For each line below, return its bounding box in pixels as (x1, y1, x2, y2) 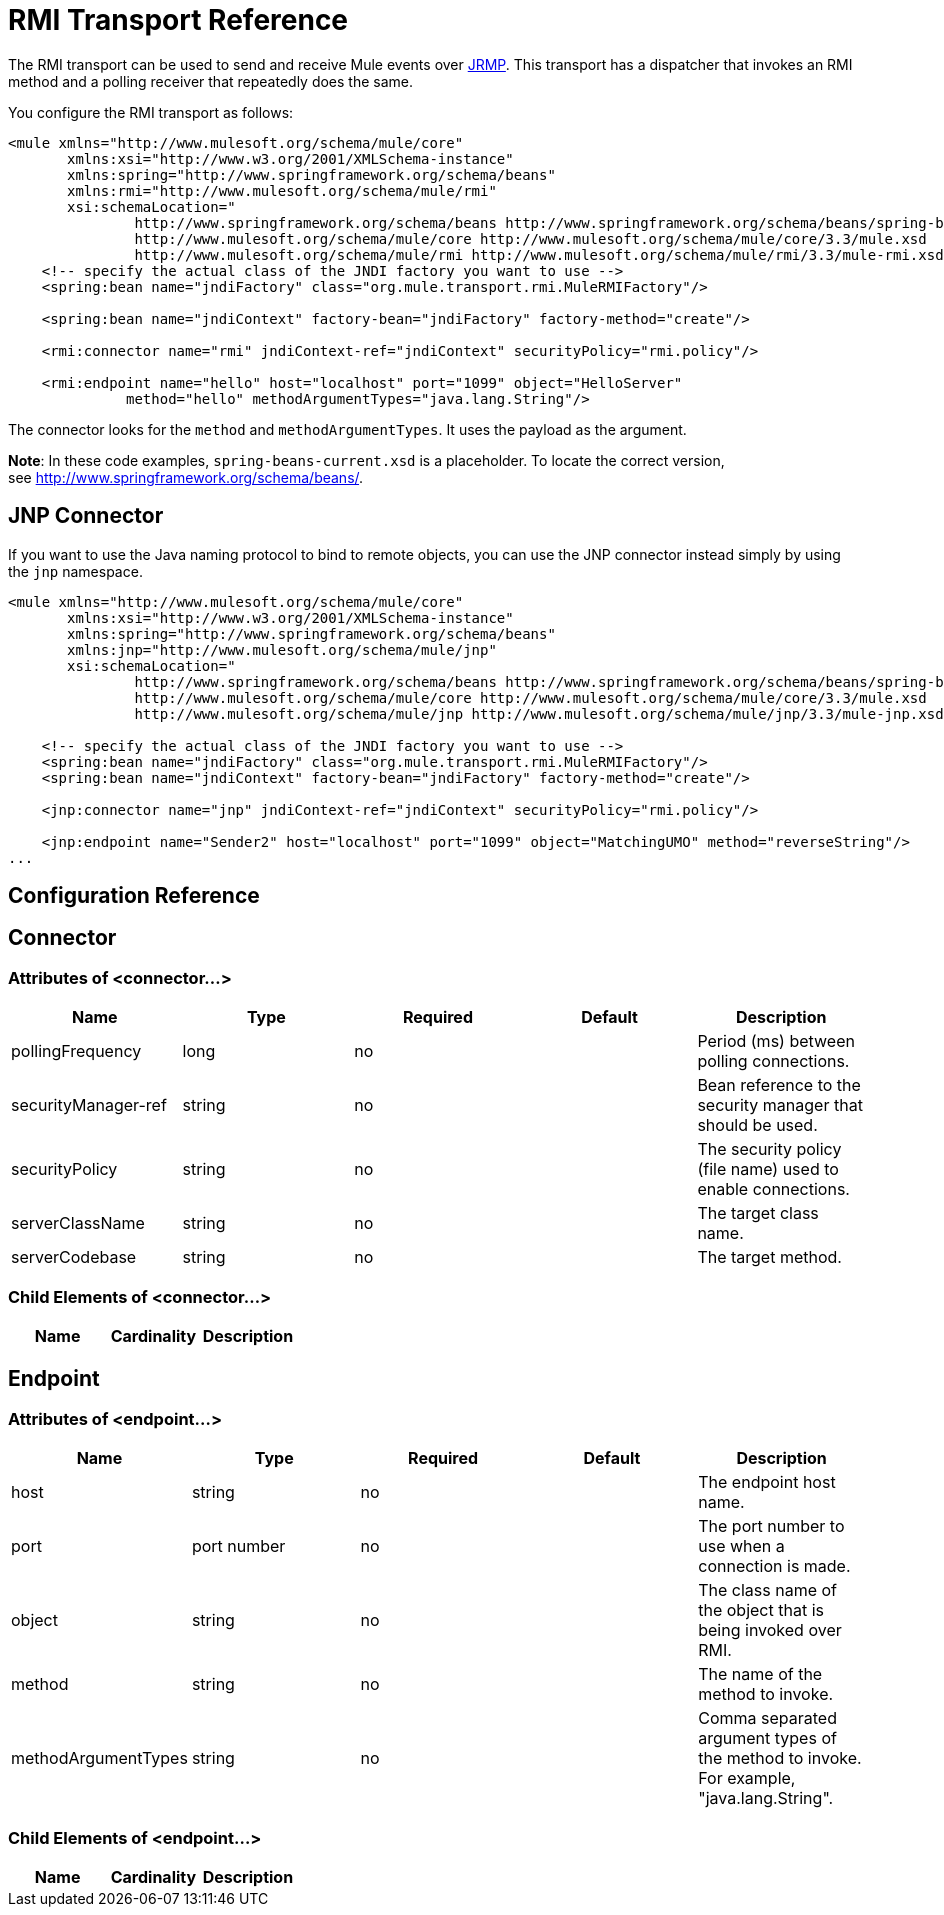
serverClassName (11, 1213, 145, 1234)
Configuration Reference (8, 883, 260, 909)
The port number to (698, 1516, 845, 1537)
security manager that (697, 1095, 863, 1116)
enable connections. (697, 1179, 850, 1200)
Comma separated (698, 1708, 837, 1729)
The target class (697, 1203, 819, 1224)
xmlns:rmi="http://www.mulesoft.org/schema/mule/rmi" (67, 182, 497, 199)
